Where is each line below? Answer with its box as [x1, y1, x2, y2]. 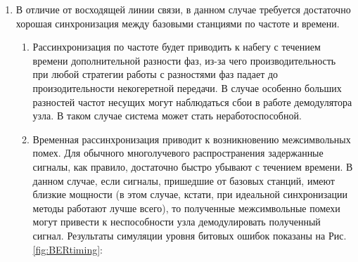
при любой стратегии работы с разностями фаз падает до [32, 67, 279, 81]
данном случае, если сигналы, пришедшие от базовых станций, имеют [32, 173, 335, 188]
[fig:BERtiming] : [32, 242, 103, 256]
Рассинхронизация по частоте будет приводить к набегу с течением [32, 39, 321, 54]
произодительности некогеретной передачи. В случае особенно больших [32, 80, 342, 95]
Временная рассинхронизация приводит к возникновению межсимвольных [32, 131, 351, 146]
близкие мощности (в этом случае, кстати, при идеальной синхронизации [32, 187, 348, 202]
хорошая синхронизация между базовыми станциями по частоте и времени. [15, 15, 340, 30]
